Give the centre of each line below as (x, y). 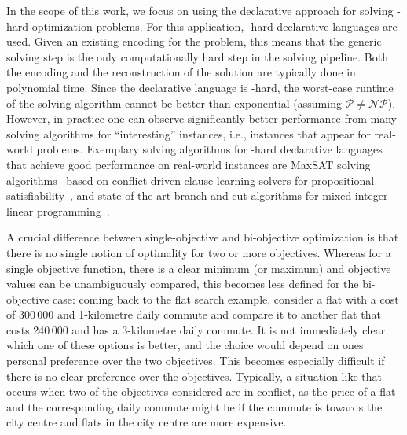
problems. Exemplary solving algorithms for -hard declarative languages (209, 149)
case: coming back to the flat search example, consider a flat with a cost (226, 299)
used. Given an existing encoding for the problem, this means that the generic (194, 41)
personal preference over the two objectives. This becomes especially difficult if (196, 361)
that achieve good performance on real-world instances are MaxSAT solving (189, 164)
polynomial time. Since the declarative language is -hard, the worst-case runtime (200, 87)
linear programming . (58, 210)
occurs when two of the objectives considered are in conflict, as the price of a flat (201, 391)
